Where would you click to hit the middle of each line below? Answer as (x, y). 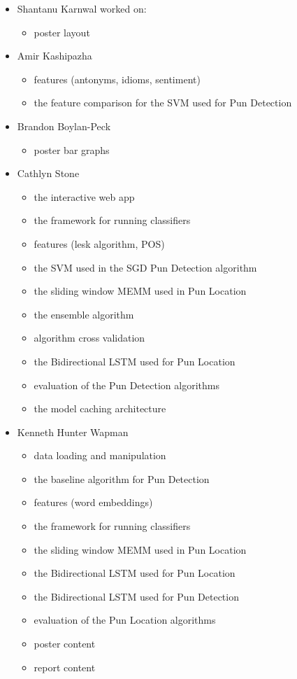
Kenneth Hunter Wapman (73, 432)
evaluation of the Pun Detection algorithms (126, 385)
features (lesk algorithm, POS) (99, 243)
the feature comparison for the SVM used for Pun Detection (163, 103)
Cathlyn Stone (48, 173)
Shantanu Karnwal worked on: (82, 8)
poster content (65, 644)
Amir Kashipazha (55, 56)
